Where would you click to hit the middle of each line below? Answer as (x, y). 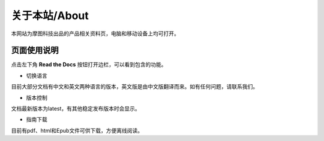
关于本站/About (50, 16)
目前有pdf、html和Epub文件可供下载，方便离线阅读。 (77, 130)
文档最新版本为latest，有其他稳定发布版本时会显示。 (76, 109)
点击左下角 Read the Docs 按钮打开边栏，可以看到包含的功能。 (89, 65)
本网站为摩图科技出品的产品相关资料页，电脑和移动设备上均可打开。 (95, 33)
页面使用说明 (35, 50)
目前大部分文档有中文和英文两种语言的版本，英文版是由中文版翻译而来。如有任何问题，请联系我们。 (134, 87)
